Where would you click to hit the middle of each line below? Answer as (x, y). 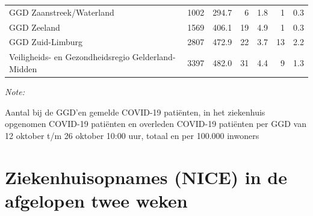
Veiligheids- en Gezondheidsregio (70, 57)
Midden (23, 68)
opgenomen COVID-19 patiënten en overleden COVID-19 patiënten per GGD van (156, 124)
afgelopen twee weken (96, 200)
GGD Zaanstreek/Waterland (62, 12)
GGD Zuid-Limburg (46, 42)
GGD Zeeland (35, 27)
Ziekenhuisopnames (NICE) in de (146, 177)
